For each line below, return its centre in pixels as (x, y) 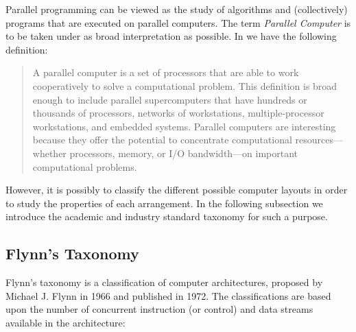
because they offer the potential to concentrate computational (162, 140)
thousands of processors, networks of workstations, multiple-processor (178, 113)
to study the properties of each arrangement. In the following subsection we (164, 203)
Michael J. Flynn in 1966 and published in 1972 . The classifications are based (168, 295)
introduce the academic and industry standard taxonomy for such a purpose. (167, 216)
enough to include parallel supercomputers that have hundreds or (170, 99)
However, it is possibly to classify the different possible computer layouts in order (177, 190)
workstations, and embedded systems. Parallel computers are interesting (184, 126)
